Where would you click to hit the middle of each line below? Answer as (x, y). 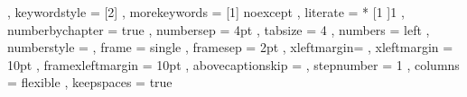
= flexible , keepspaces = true (90, 82)
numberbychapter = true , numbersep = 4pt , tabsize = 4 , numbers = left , (219, 29)
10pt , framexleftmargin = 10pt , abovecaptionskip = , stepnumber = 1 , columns (233, 64)
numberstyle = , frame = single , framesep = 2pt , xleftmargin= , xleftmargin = (230, 47)
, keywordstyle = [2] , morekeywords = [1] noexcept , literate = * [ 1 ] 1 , (206, 12)
